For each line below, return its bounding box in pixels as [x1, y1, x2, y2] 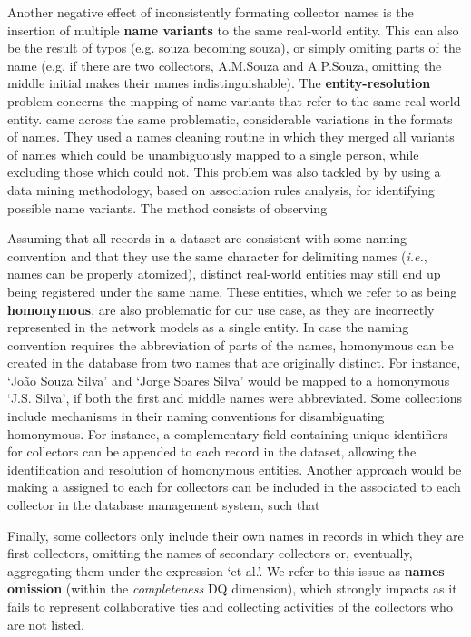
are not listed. [7, 614, 84, 633]
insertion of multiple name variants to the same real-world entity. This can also [7, 20, 459, 39]
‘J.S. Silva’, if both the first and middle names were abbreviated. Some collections [7, 388, 463, 407]
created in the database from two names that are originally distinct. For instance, [7, 353, 461, 372]
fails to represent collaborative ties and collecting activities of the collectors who [7, 597, 453, 615]
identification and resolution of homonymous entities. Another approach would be [7, 459, 462, 478]
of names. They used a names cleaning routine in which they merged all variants [7, 127, 455, 146]
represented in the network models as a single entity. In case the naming [7, 318, 409, 337]
